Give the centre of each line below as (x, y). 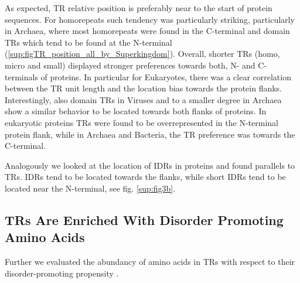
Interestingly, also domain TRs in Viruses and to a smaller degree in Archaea (143, 99)
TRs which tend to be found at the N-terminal (88, 42)
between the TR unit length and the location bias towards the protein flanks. (144, 88)
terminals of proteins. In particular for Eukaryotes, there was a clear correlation (148, 76)
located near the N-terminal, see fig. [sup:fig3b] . (90, 188)
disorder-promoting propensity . (62, 273)
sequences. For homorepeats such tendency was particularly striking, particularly (150, 19)
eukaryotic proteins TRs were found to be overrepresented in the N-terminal (142, 122)
